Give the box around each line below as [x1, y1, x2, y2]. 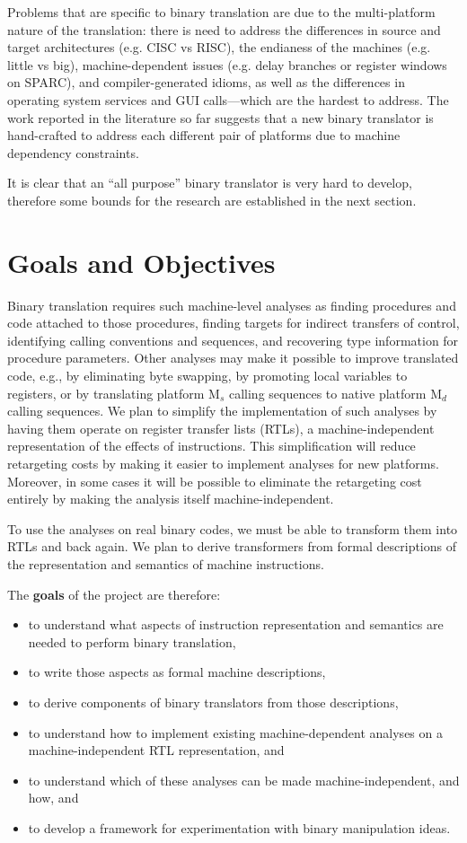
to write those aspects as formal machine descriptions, [28, 663, 326, 681]
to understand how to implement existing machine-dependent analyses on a [28, 723, 443, 742]
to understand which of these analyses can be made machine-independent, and [28, 770, 460, 789]
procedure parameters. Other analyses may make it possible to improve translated [7, 348, 459, 367]
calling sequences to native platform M [228, 383, 442, 402]
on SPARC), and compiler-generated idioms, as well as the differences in [7, 73, 405, 92]
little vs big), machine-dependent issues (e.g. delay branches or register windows [7, 55, 447, 74]
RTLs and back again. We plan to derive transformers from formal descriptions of [7, 537, 457, 556]
